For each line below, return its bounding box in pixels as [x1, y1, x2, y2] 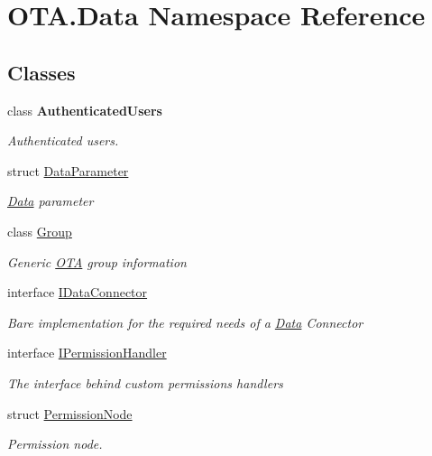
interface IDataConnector [7, 283, 148, 302]
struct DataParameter [7, 161, 129, 180]
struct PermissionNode [7, 404, 133, 423]
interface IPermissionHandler [7, 343, 167, 362]
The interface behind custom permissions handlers [7, 373, 283, 392]
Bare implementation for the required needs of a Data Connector [7, 312, 363, 331]
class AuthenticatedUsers [7, 100, 162, 119]
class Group [7, 221, 72, 240]
